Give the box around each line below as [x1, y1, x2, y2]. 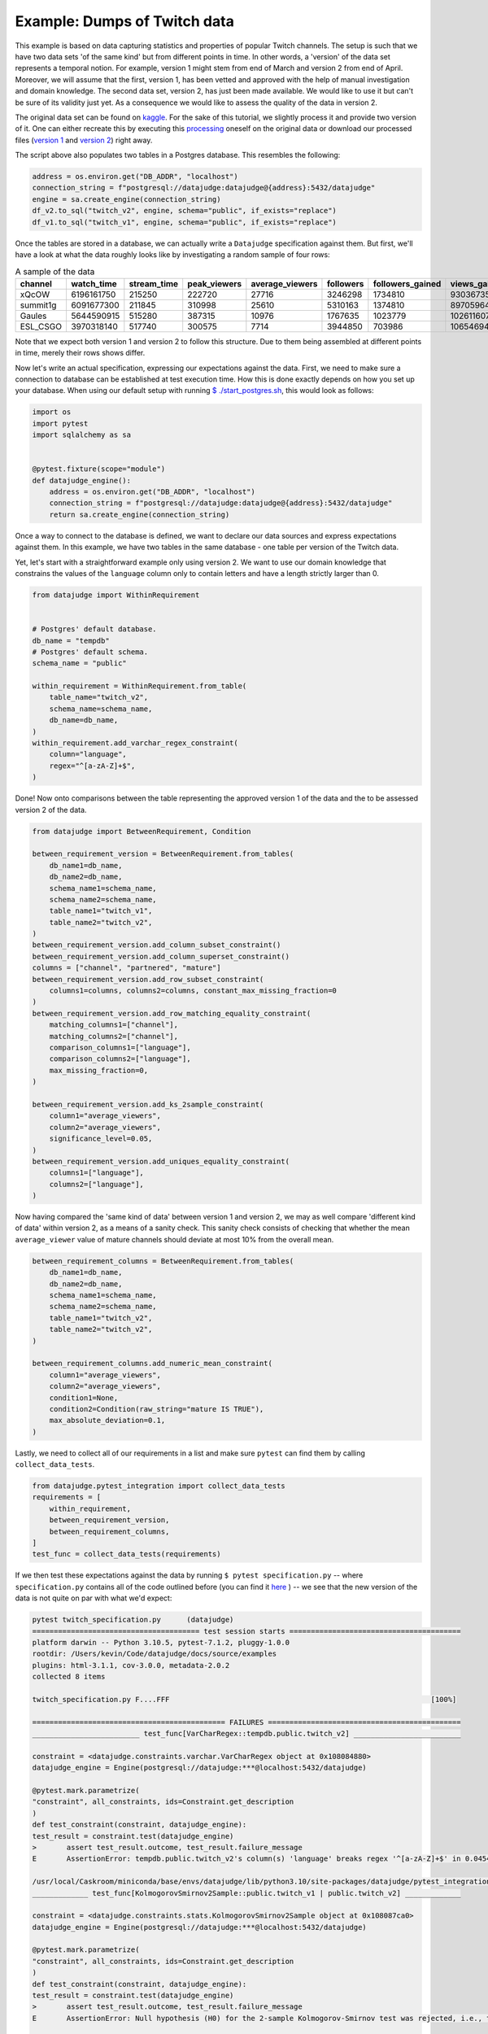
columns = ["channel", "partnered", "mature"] [32, 963, 221, 972]
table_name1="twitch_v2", [49, 1313, 153, 1322]
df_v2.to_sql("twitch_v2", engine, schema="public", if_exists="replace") [32, 206, 338, 216]
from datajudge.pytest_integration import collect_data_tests [32, 1482, 285, 1491]
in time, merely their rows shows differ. [15, 348, 146, 358]
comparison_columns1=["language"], [49, 1042, 191, 1052]
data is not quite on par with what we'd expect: [15, 1593, 172, 1603]
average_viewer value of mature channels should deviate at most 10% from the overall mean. [15, 1234, 334, 1244]
